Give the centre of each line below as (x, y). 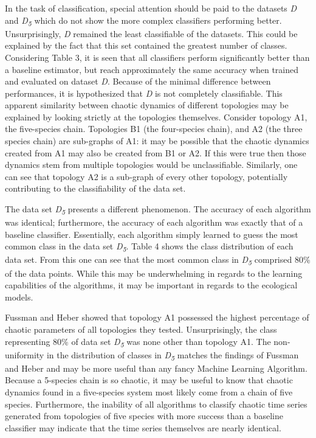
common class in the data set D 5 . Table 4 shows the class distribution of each (149, 247)
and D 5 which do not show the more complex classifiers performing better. (143, 21)
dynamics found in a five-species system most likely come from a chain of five (149, 392)
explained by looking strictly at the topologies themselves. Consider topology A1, (156, 116)
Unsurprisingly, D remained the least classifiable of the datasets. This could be (151, 33)
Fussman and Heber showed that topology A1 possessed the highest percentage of (157, 317)
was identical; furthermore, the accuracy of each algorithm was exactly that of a (154, 222)
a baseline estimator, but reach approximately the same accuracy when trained (152, 69)
